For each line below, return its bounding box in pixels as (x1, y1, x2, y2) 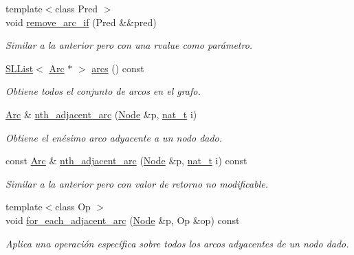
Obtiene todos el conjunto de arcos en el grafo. (5, 84, 201, 98)
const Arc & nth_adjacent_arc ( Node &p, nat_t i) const (5, 153, 247, 168)
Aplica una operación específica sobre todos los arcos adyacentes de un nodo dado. (5, 236, 349, 250)
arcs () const (91, 60, 144, 75)
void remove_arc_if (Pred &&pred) (5, 14, 157, 29)
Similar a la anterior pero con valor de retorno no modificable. (5, 176, 269, 190)
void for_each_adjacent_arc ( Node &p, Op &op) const (5, 212, 240, 227)
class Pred (55, 1, 98, 15)
